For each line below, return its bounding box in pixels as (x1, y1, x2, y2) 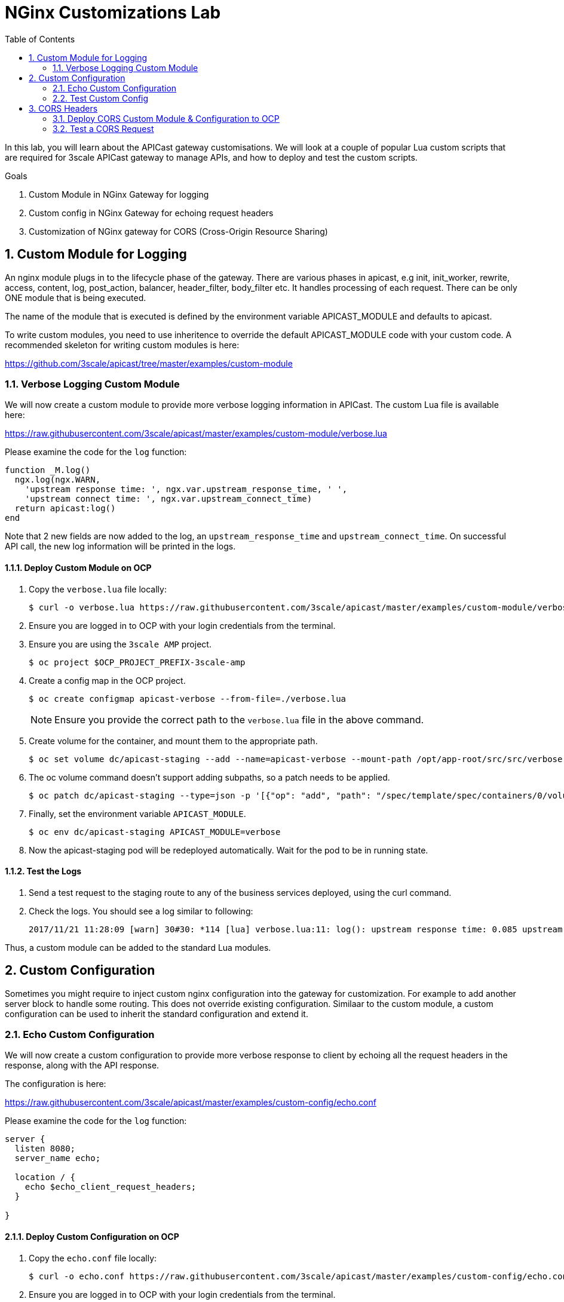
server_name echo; (14, 1153, 101, 1163)
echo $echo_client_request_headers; (24, 1182, 197, 1192)
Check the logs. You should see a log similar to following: (29, 905, 253, 916)
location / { (14, 1172, 76, 1183)
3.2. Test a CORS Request (53, 123, 154, 134)
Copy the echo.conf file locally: (29, 1252, 157, 1263)
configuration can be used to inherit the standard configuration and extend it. (5, 1008, 308, 1019)
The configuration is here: (5, 1079, 106, 1089)
